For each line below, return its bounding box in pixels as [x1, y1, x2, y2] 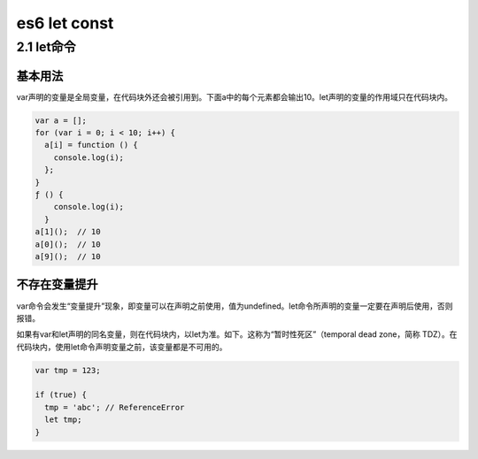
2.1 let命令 [16, 39, 76, 55]
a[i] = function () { [44, 140, 139, 150]
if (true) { [35, 390, 88, 400]
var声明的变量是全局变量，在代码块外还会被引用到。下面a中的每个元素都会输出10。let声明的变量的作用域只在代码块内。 [16, 91, 453, 102]
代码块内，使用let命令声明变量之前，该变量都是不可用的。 [16, 341, 227, 352]
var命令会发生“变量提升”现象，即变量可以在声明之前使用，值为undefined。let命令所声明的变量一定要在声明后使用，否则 [16, 301, 453, 311]
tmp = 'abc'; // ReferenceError [44, 402, 185, 412]
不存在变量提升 [16, 277, 98, 292]
